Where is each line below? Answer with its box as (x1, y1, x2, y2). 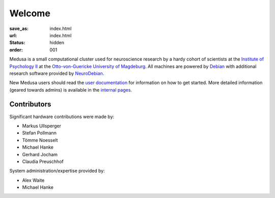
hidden (49, 40, 65, 46)
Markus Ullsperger (22, 123, 61, 129)
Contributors (9, 100, 51, 109)
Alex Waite (22, 177, 45, 183)
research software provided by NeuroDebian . (9, 70, 104, 76)
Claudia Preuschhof (22, 158, 64, 164)
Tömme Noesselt (22, 137, 58, 143)
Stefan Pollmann (22, 130, 57, 136)
